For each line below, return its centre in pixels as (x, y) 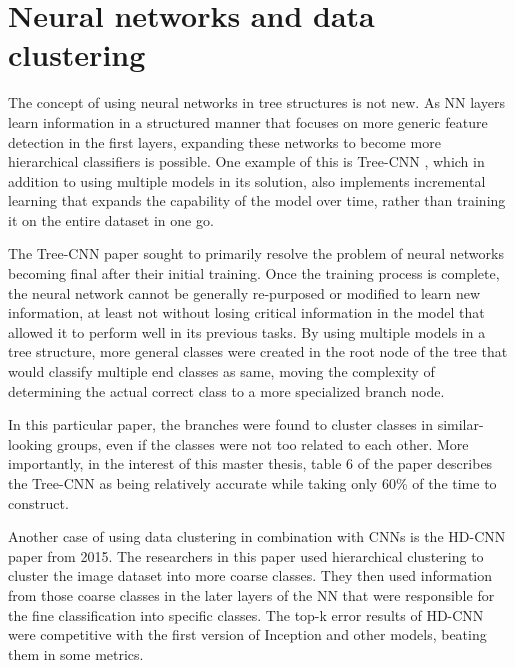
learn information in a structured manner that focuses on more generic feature (248, 121)
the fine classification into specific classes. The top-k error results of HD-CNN (246, 614)
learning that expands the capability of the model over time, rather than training (257, 200)
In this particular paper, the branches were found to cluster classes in (220, 424)
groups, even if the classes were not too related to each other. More (263, 443)
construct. (38, 502)
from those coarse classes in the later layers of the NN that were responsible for (251, 594)
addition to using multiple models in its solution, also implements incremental (247, 180)
